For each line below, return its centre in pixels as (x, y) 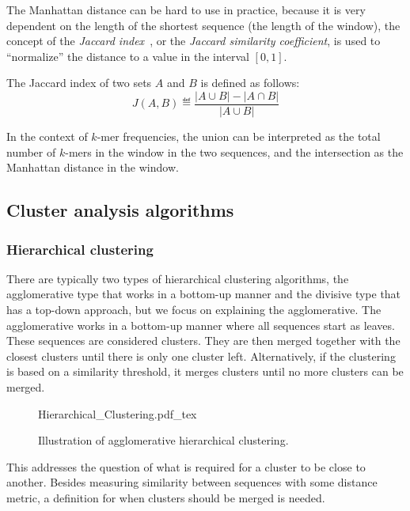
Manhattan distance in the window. (93, 167)
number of (31, 151)
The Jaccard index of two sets (79, 83)
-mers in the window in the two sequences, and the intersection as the (234, 151)
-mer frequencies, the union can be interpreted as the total (239, 136)
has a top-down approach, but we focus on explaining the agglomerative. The (194, 309)
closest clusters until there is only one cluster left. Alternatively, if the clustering (201, 356)
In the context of (47, 136)
